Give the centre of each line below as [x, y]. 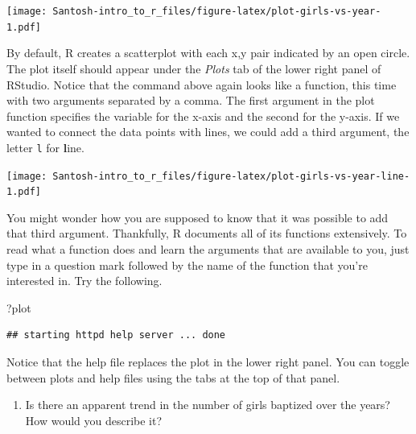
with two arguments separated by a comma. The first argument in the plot [191, 100]
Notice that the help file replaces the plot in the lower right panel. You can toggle [208, 362]
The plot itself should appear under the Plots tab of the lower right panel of [194, 68]
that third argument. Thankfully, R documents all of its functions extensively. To [207, 233]
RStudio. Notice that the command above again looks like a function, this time [202, 84]
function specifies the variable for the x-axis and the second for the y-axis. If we [203, 116]
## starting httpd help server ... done [116, 335]
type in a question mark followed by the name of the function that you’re [187, 265]
